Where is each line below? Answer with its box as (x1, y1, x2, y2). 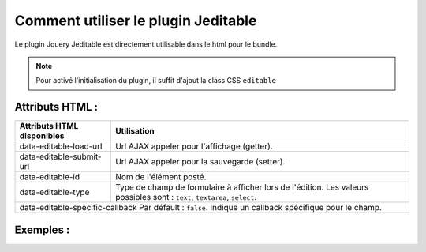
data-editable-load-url (19, 141, 103, 152)
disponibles (19, 130, 65, 141)
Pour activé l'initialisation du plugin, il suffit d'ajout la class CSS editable (35, 76, 276, 85)
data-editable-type (19, 186, 90, 197)
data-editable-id (19, 171, 80, 182)
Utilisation (115, 126, 155, 137)
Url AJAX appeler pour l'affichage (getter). (115, 141, 273, 152)
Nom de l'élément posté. (115, 171, 207, 182)
